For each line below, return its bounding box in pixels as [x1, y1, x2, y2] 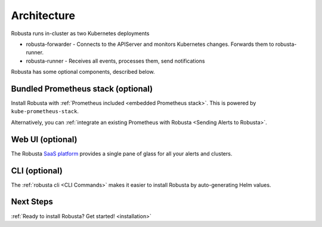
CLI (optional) [11, 166, 63, 176]
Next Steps [11, 197, 53, 207]
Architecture [11, 9, 76, 22]
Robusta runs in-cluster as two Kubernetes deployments [11, 30, 150, 37]
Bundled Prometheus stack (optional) [11, 83, 153, 94]
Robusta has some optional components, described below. [11, 69, 155, 76]
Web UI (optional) [11, 134, 78, 144]
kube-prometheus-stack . [11, 108, 79, 115]
